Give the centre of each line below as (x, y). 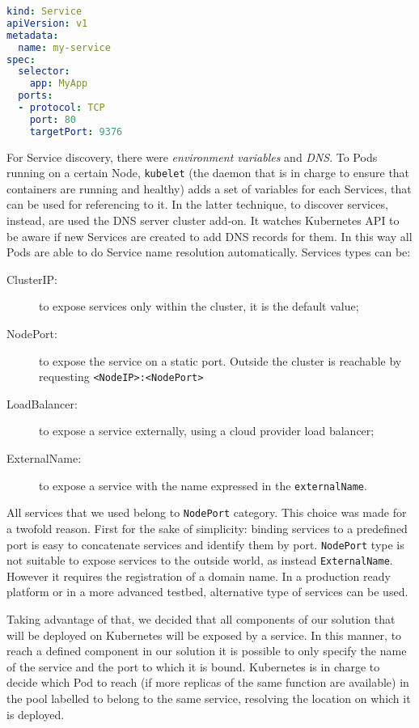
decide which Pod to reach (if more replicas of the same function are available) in (208, 682)
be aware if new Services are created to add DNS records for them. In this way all (209, 236)
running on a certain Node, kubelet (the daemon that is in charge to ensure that (208, 173)
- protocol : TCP (61, 108)
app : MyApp (59, 84)
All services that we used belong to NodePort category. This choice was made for (207, 512)
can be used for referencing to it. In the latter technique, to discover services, (197, 204)
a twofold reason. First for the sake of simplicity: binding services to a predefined (207, 528)
